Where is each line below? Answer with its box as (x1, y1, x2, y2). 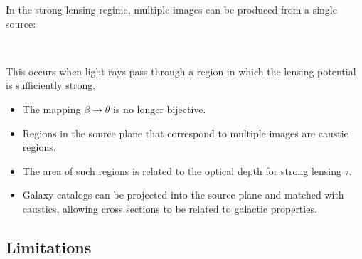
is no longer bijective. (113, 101, 206, 116)
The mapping (22, 101, 81, 116)
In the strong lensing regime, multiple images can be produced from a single (6, 2, 337, 16)
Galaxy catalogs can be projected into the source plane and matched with (22, 187, 344, 202)
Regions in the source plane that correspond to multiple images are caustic (22, 125, 348, 140)
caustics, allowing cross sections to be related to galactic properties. (22, 201, 317, 216)
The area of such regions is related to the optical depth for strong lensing (22, 163, 341, 178)
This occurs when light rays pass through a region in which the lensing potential (6, 63, 356, 78)
